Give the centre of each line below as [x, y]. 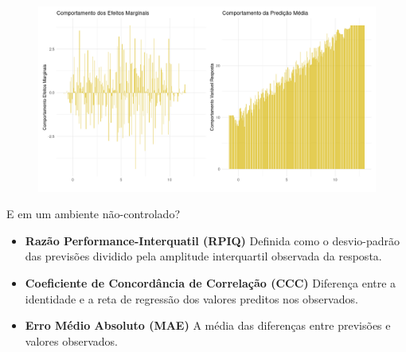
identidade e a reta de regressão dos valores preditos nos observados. [191, 298]
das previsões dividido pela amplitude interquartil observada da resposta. [203, 256]
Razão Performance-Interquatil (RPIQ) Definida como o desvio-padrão [213, 240]
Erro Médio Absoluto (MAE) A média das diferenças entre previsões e [208, 325]
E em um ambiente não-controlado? [93, 214]
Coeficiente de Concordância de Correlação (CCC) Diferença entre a [211, 283]
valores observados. [71, 340]
